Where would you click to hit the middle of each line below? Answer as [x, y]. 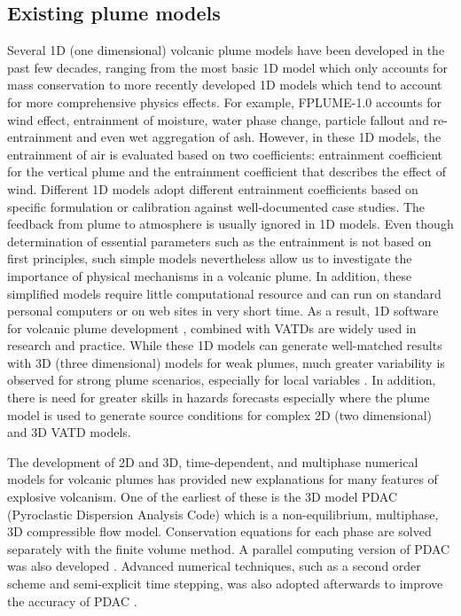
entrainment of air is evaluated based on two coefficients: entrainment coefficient [225, 154]
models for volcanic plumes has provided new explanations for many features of [223, 479]
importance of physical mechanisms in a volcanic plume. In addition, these [210, 275]
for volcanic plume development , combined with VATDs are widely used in [212, 327]
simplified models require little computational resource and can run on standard [224, 293]
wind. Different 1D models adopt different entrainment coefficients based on [213, 188]
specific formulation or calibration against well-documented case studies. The [216, 206]
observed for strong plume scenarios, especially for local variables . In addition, [222, 380]
